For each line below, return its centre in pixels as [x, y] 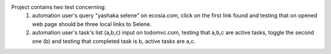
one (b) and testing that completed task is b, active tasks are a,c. [114, 41]
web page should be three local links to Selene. [92, 24]
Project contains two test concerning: [59, 7]
